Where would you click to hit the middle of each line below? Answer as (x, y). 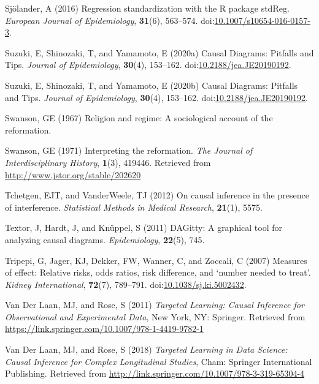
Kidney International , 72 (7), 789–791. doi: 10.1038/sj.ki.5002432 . (126, 284)
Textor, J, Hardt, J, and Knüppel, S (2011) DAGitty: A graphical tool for (144, 228)
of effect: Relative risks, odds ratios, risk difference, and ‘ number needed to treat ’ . (158, 272)
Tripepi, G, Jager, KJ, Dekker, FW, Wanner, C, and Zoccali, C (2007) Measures (156, 260)
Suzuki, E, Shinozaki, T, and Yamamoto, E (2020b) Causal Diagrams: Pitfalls (152, 85)
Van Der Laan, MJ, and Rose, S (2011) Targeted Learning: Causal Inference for (155, 305)
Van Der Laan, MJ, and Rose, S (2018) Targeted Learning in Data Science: (146, 349)
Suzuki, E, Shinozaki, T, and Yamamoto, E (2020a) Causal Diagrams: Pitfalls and (159, 52)
